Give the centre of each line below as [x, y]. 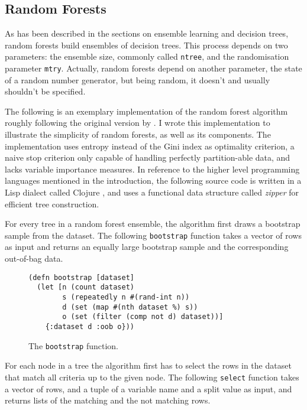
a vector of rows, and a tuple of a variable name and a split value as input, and [148, 388]
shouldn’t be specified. [45, 91]
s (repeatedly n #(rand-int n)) [126, 297]
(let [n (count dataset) [85, 287]
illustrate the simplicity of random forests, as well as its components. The [138, 134]
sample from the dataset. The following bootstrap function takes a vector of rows [153, 235]
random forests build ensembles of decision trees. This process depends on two [146, 45]
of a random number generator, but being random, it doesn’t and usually [138, 79]
